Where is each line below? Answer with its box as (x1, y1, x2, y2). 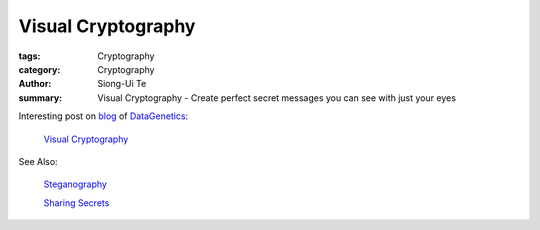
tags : (18, 50, 41, 62)
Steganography (43, 178, 107, 190)
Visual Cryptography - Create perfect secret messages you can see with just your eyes (97, 91, 457, 104)
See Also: (18, 155, 59, 167)
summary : (18, 91, 63, 104)
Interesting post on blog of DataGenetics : (18, 110, 189, 122)
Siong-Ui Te (97, 78, 147, 90)
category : (18, 63, 61, 75)
